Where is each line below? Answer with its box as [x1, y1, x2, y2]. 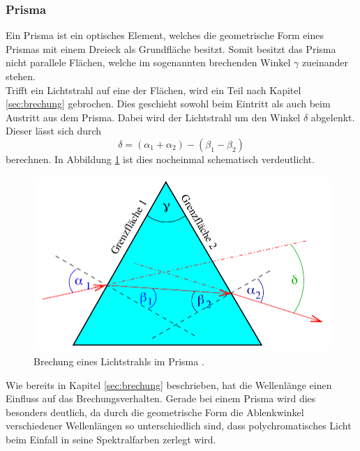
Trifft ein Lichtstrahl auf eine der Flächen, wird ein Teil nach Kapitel [6, 82, 301, 97]
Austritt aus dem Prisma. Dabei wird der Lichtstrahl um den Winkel [6, 109, 301, 124]
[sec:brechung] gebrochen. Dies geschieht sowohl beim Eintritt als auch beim [6, 96, 331, 111]
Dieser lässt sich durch [6, 123, 102, 138]
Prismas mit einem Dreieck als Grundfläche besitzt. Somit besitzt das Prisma [6, 41, 336, 56]
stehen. [6, 69, 36, 83]
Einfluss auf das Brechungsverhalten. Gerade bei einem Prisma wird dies [6, 391, 316, 406]
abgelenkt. [310, 109, 355, 124]
